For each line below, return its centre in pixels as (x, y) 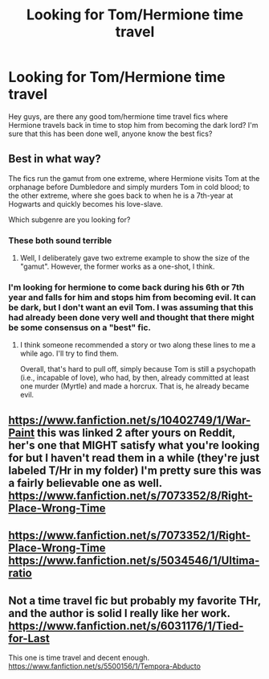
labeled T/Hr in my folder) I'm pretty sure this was (135, 470)
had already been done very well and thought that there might (131, 317)
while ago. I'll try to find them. (69, 354)
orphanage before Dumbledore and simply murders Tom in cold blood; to (129, 187)
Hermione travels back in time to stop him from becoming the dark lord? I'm (133, 125)
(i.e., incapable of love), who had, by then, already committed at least (134, 378)
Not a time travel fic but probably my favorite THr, (134, 601)
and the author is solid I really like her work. (119, 613)
